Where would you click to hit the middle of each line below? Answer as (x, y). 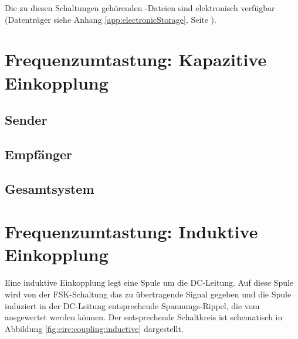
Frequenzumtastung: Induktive (131, 232)
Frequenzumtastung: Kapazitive (136, 59)
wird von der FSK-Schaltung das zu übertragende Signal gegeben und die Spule (148, 294)
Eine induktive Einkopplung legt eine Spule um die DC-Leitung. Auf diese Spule (149, 282)
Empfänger (39, 154)
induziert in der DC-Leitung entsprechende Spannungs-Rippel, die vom (132, 305)
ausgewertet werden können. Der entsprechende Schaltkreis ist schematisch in (144, 317)
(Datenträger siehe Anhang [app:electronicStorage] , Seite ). (111, 19)
